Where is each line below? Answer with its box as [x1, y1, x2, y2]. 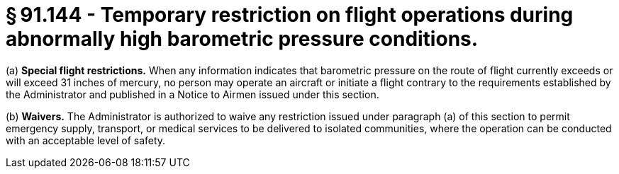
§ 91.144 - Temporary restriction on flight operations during [6, 3, 574, 27]
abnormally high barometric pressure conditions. [6, 27, 479, 51]
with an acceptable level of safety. [6, 134, 166, 146]
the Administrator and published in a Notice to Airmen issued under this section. [6, 88, 379, 100]
